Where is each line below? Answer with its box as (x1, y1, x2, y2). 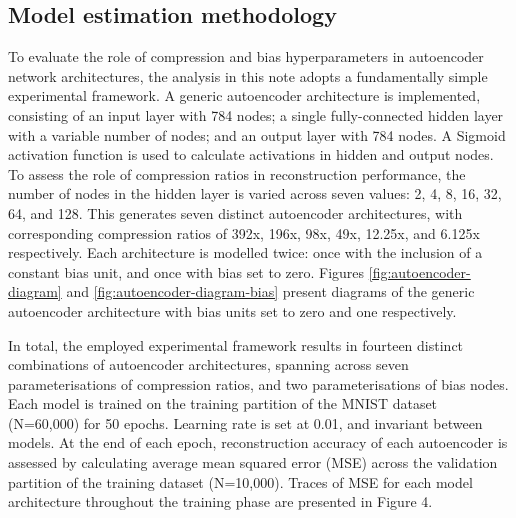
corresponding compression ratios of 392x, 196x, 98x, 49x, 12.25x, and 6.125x (8, 222, 480, 243)
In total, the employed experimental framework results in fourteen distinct (8, 334, 464, 355)
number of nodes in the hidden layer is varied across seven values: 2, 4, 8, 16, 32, (8, 183, 502, 204)
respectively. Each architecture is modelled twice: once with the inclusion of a (8, 242, 483, 263)
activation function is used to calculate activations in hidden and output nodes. (8, 144, 494, 165)
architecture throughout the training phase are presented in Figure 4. (8, 491, 433, 512)
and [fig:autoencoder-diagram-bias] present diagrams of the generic (66, 281, 475, 302)
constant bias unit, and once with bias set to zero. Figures (8, 261, 365, 282)
